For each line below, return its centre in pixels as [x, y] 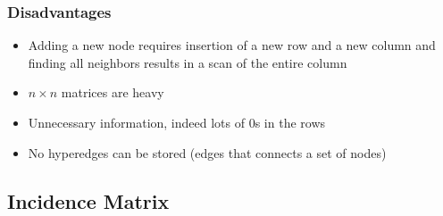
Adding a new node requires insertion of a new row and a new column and [232, 45]
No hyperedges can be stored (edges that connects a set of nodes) [207, 152]
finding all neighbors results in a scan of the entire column [188, 62]
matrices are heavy [113, 92]
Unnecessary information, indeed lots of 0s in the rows [177, 122]
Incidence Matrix [88, 200]
